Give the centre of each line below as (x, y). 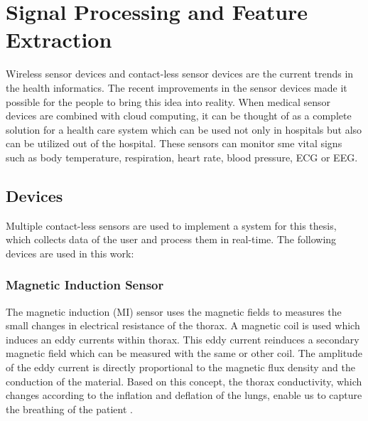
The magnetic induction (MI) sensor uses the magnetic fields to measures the (174, 311)
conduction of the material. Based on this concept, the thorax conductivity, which (184, 381)
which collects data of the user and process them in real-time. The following (171, 239)
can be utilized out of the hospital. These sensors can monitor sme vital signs (174, 143)
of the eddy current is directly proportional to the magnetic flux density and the (180, 367)
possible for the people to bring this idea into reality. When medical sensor (168, 101)
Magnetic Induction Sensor (85, 285)
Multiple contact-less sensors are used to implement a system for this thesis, (171, 225)
